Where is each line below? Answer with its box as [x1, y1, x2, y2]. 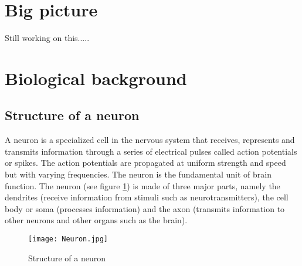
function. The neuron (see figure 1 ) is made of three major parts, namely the [5, 179, 280, 192]
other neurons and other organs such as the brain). [5, 214, 188, 226]
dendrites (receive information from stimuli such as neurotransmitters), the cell [5, 191, 289, 203]
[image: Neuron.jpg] [28, 235, 108, 244]
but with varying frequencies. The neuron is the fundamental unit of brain [5, 168, 272, 180]
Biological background [5, 66, 187, 90]
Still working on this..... [5, 32, 90, 44]
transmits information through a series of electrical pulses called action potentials [5, 145, 297, 157]
